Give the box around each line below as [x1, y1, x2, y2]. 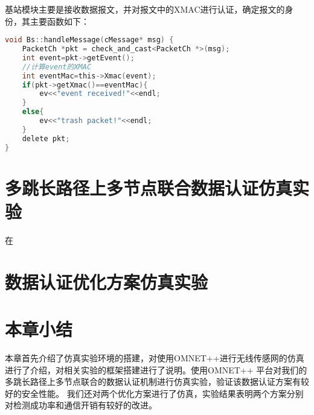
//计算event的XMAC [22, 62, 92, 71]
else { [22, 107, 44, 116]
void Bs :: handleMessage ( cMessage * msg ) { [5, 36, 174, 45]
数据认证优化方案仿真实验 [5, 269, 208, 294]
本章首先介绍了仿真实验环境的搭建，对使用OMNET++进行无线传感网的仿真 [5, 351, 304, 364]
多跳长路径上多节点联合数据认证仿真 [5, 175, 293, 200]
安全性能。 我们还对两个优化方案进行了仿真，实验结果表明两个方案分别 [21, 387, 304, 399]
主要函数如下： [30, 14, 89, 27]
